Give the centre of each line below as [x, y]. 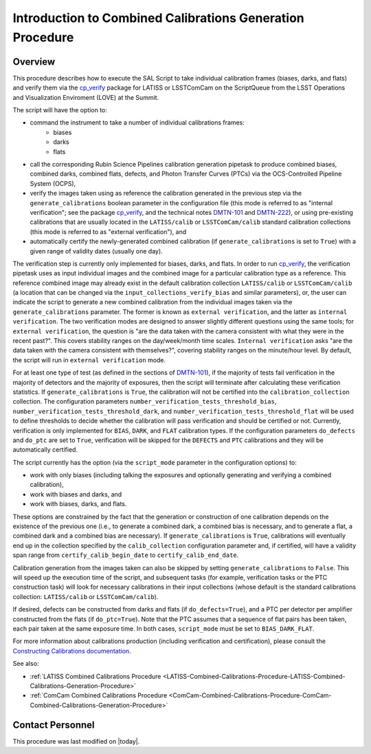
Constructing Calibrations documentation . [72, 651]
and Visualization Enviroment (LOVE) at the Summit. [86, 97]
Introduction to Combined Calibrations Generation [159, 18]
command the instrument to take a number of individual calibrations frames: [137, 123]
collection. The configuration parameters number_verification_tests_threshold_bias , [145, 401]
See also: [26, 664]
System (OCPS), [53, 183]
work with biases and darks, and [76, 494]
